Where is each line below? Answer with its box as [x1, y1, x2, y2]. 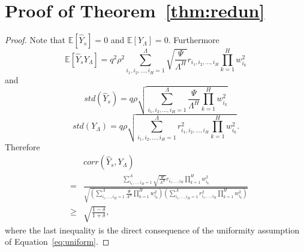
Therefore [5, 140, 40, 153]
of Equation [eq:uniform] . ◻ [5, 235, 110, 248]
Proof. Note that [5, 34, 66, 46]
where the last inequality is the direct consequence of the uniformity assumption [5, 223, 300, 236]
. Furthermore [168, 34, 219, 46]
